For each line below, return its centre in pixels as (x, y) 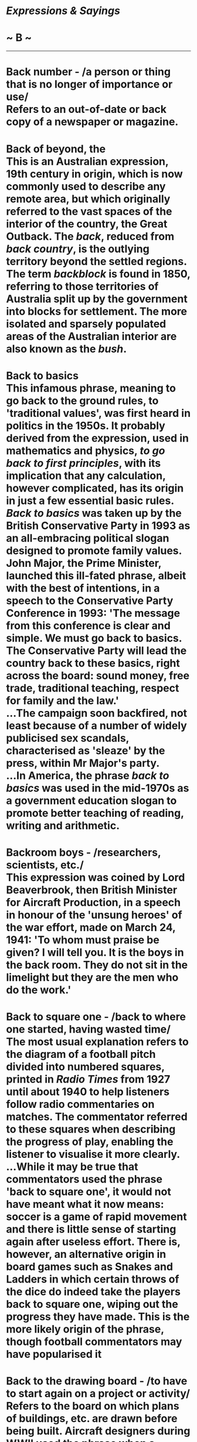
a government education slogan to (91, 800)
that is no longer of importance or (89, 84)
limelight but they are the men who (92, 977)
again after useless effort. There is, (93, 1242)
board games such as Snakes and (90, 1267)
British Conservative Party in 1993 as (98, 525)
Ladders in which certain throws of (93, 1279)
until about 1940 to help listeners (88, 1092)
